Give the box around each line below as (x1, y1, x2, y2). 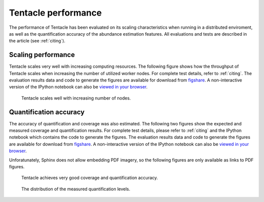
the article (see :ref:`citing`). (9, 38, 66, 44)
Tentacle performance (9, 7, 102, 18)
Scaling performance (9, 51, 75, 59)
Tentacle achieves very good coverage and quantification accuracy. (21, 175, 158, 181)
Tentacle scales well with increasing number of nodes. (21, 95, 131, 101)
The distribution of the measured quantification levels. (21, 186, 131, 192)
